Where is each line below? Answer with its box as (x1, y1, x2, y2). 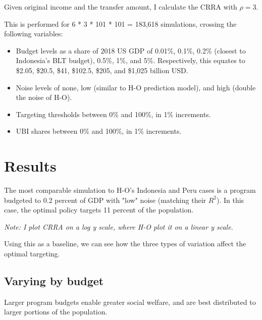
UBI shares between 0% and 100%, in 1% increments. (16, 126, 182, 136)
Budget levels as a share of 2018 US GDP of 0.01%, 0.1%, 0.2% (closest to (16, 45, 246, 56)
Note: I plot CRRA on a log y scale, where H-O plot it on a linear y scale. (4, 221, 233, 232)
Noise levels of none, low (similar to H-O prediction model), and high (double (16, 82, 256, 92)
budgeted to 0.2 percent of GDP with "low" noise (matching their (4, 194, 206, 205)
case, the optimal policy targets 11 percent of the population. (4, 204, 194, 215)
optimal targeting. (4, 248, 60, 259)
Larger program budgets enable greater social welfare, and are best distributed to (4, 296, 256, 307)
